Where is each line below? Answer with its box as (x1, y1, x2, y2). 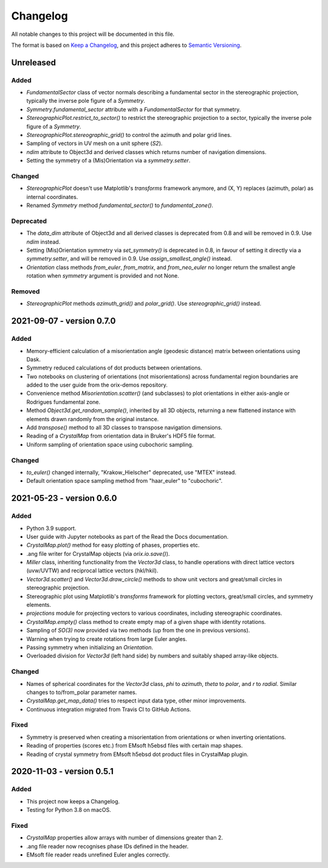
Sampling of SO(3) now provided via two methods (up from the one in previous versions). (26, 627, 250, 634)
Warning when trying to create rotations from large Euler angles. (26, 635, 188, 642)
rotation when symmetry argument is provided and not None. (26, 272, 179, 279)
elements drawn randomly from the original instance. (26, 415, 159, 422)
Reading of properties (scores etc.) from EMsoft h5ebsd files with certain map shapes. (26, 742, 243, 749)
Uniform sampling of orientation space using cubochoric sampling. (26, 441, 194, 448)
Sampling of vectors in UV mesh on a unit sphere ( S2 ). (26, 140, 163, 147)
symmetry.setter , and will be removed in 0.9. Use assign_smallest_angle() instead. (26, 255, 232, 262)
